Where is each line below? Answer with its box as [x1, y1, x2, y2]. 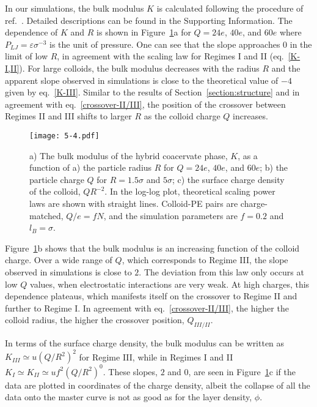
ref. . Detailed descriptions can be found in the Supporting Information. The [5, 13, 293, 26]
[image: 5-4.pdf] [29, 131, 100, 140]
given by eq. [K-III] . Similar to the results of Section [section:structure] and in [5, 86, 300, 99]
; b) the [260, 161, 288, 174]
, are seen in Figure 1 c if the [188, 365, 296, 378]
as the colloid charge [144, 110, 220, 122]
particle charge [29, 173, 84, 185]
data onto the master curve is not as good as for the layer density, [5, 390, 252, 403]
